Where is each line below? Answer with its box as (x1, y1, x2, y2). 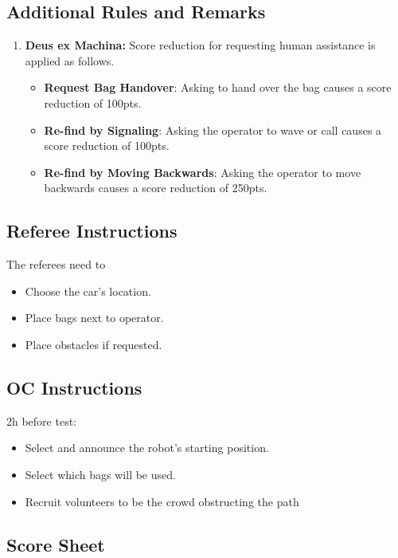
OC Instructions (6, 375, 142, 399)
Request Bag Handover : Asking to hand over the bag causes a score (44, 79, 392, 96)
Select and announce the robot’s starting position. (25, 439, 269, 456)
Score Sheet (6, 532, 105, 556)
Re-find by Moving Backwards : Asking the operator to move (44, 163, 361, 180)
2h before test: (6, 412, 77, 429)
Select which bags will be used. (25, 466, 176, 482)
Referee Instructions (6, 218, 178, 243)
